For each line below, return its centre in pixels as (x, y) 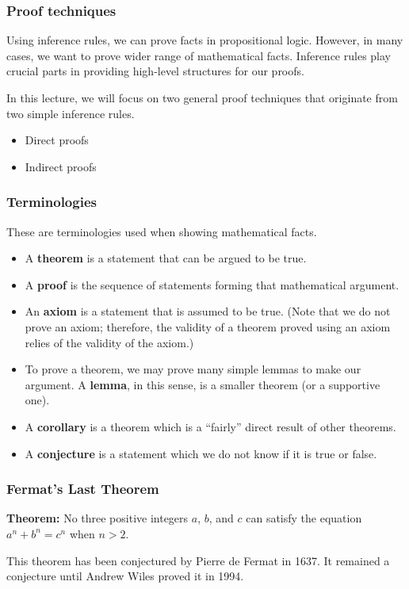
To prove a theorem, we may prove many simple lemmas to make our (193, 369)
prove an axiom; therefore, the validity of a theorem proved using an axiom (208, 326)
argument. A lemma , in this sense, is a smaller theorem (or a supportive (203, 384)
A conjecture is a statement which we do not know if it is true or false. (201, 453)
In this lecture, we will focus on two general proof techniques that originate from (202, 98)
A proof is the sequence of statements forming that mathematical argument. (212, 284)
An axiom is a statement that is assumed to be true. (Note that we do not (208, 311)
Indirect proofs (61, 166)
